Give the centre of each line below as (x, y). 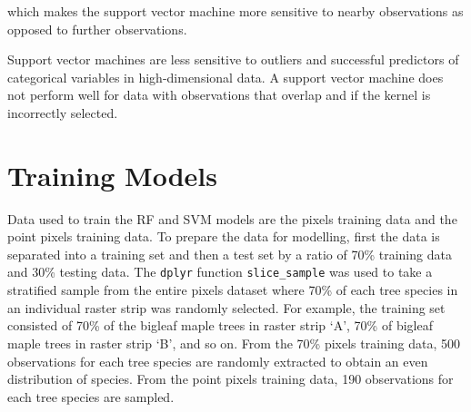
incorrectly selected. (63, 112)
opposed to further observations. (97, 29)
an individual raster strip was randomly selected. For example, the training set (226, 307)
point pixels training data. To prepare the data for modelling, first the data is (224, 236)
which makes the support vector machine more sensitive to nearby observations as (235, 11)
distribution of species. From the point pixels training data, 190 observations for (230, 379)
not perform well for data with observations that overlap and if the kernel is (219, 95)
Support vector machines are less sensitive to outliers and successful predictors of (233, 59)
